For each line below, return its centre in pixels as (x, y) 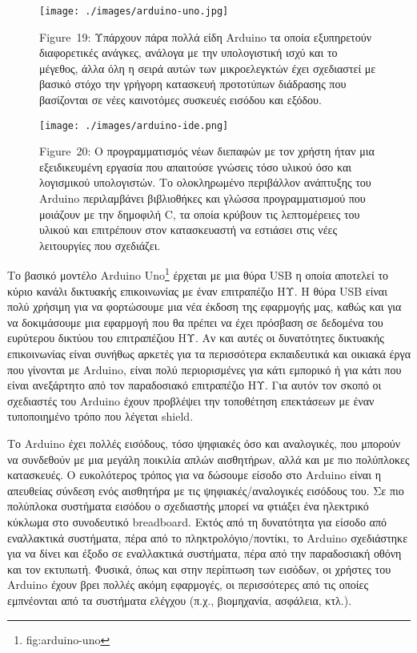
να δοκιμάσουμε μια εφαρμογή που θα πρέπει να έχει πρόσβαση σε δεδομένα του (195, 322)
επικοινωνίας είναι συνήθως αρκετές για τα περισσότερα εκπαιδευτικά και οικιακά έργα (209, 354)
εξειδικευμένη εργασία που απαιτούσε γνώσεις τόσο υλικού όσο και (196, 166)
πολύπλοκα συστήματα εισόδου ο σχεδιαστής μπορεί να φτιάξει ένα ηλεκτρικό (188, 506)
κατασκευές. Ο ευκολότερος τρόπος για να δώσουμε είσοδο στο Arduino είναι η (194, 475)
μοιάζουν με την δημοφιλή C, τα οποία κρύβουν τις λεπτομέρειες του (200, 214)
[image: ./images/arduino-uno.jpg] (134, 11)
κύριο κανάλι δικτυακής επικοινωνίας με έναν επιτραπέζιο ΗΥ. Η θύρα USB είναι (197, 290)
